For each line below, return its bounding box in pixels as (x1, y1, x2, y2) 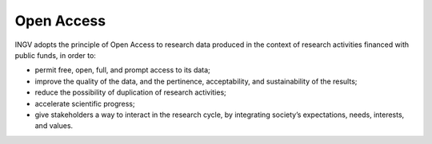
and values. (34, 121, 74, 130)
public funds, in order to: (14, 50, 96, 60)
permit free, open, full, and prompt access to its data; (34, 65, 211, 75)
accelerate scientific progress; (34, 99, 135, 108)
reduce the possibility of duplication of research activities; (34, 88, 227, 97)
